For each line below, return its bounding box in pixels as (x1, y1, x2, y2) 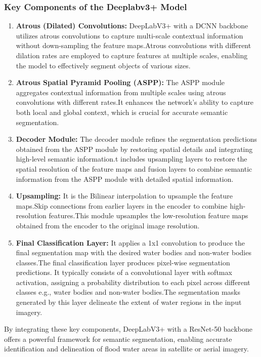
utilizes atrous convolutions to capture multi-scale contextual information (16, 30, 243, 41)
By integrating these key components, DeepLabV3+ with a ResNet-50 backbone (4, 324, 253, 334)
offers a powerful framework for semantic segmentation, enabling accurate (4, 333, 232, 344)
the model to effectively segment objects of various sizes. (16, 60, 191, 70)
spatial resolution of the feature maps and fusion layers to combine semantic (16, 163, 252, 174)
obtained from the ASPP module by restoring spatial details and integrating (16, 143, 253, 154)
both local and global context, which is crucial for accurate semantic (16, 106, 228, 117)
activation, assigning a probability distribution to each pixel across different (16, 276, 250, 287)
